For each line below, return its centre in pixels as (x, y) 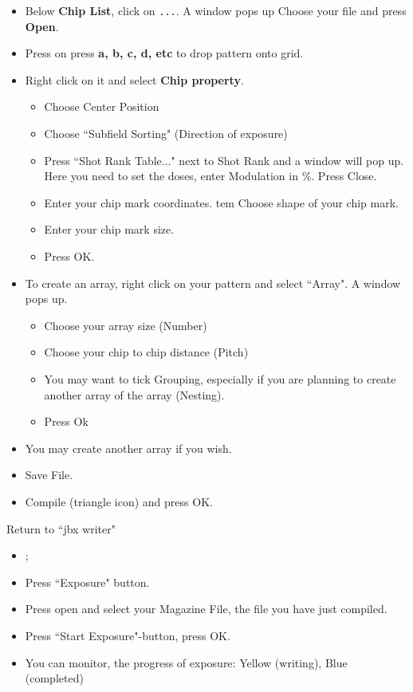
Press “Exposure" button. (87, 582)
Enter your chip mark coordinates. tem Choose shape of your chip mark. (221, 202)
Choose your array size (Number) (126, 325)
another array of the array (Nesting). (134, 394)
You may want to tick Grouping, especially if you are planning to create (220, 378)
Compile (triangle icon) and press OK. (119, 501)
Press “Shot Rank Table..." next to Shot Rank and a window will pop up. (224, 160)
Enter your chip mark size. (109, 229)
